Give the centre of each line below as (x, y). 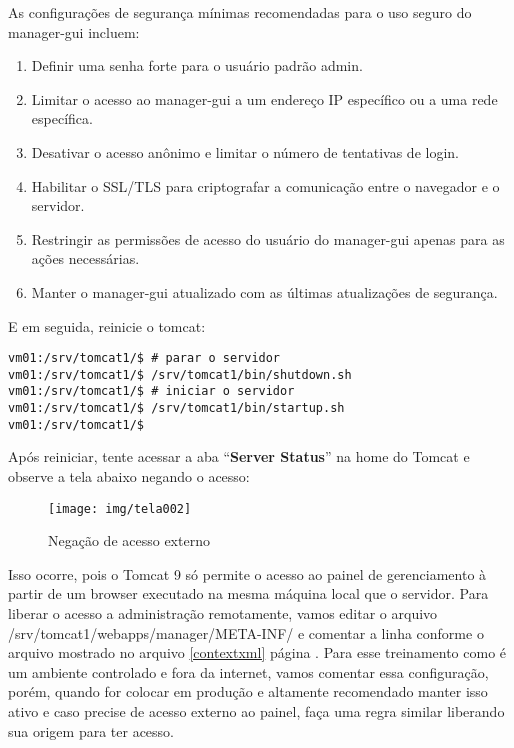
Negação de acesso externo (129, 540)
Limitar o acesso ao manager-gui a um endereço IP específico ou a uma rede (264, 98)
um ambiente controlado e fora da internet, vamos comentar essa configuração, (248, 671)
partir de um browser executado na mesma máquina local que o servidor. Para (248, 593)
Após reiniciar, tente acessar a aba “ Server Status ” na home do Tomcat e (239, 456)
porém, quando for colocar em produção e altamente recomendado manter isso (248, 691)
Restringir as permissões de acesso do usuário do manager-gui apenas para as (268, 238)
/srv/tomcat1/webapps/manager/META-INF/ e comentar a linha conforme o (246, 632)
